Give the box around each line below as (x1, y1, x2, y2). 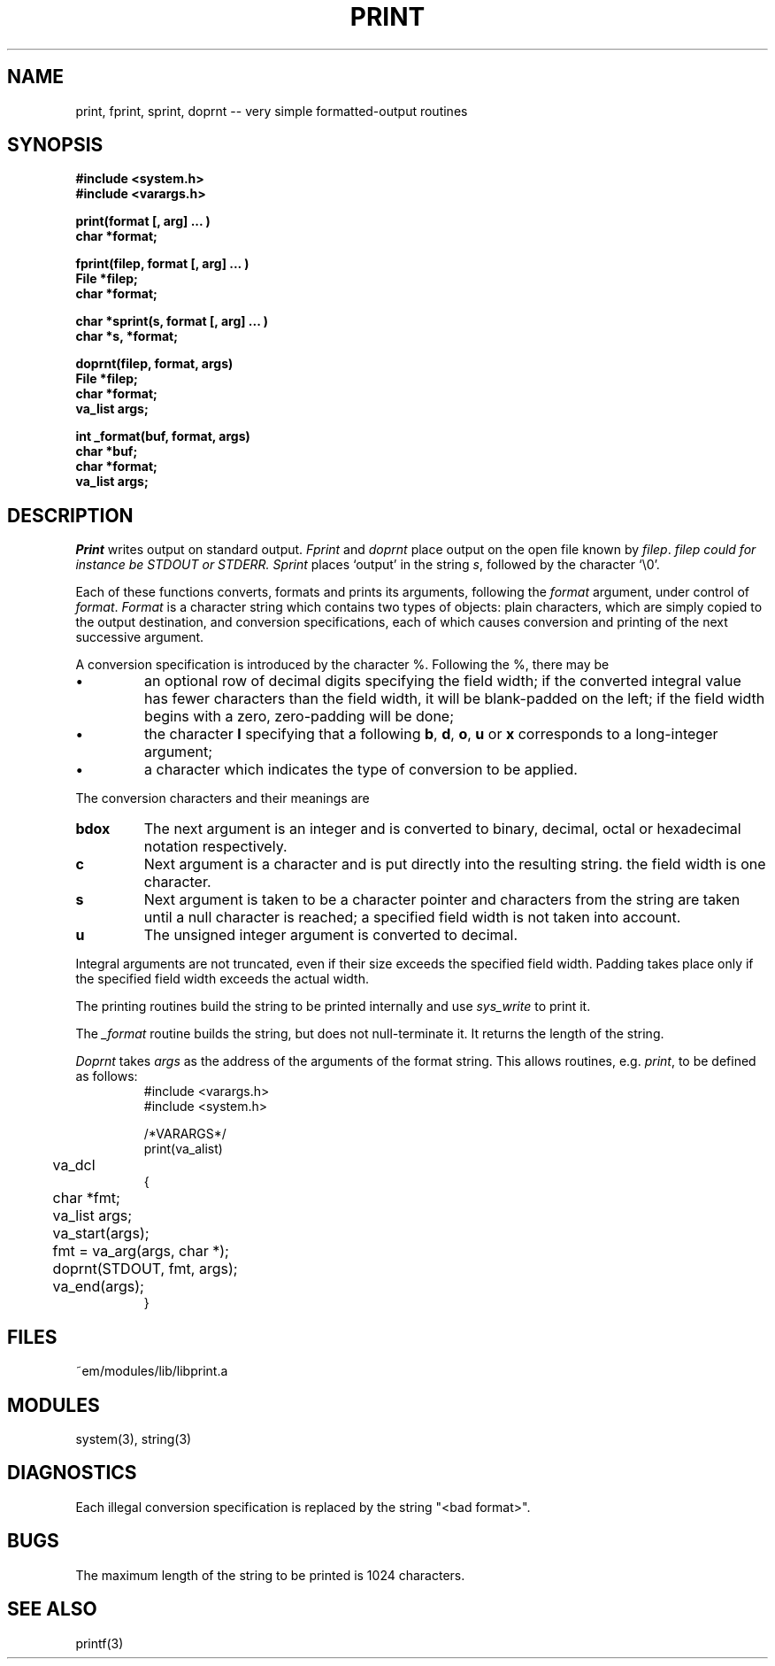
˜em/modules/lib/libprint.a (75, 1363, 228, 1379)
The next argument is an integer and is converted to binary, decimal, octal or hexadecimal (143, 820, 741, 838)
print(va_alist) (143, 1141, 223, 1157)
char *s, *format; (75, 328, 179, 344)
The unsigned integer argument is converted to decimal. (143, 926, 518, 945)
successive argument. (75, 629, 204, 645)
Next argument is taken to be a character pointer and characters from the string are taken (143, 891, 740, 909)
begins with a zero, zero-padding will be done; (144, 707, 454, 726)
